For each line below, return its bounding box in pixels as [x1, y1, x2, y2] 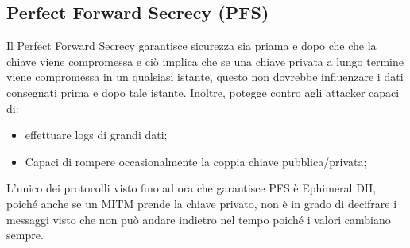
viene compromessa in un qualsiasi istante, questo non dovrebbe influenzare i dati [6, 68, 404, 85]
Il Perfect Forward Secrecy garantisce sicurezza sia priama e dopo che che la [6, 37, 377, 54]
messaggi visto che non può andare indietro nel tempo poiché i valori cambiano [6, 211, 391, 227]
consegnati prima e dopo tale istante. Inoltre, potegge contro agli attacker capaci [6, 83, 400, 100]
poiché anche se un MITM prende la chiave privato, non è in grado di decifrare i [6, 195, 397, 211]
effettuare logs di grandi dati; [25, 126, 168, 143]
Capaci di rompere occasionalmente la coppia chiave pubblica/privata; [25, 153, 367, 169]
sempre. [6, 227, 44, 243]
